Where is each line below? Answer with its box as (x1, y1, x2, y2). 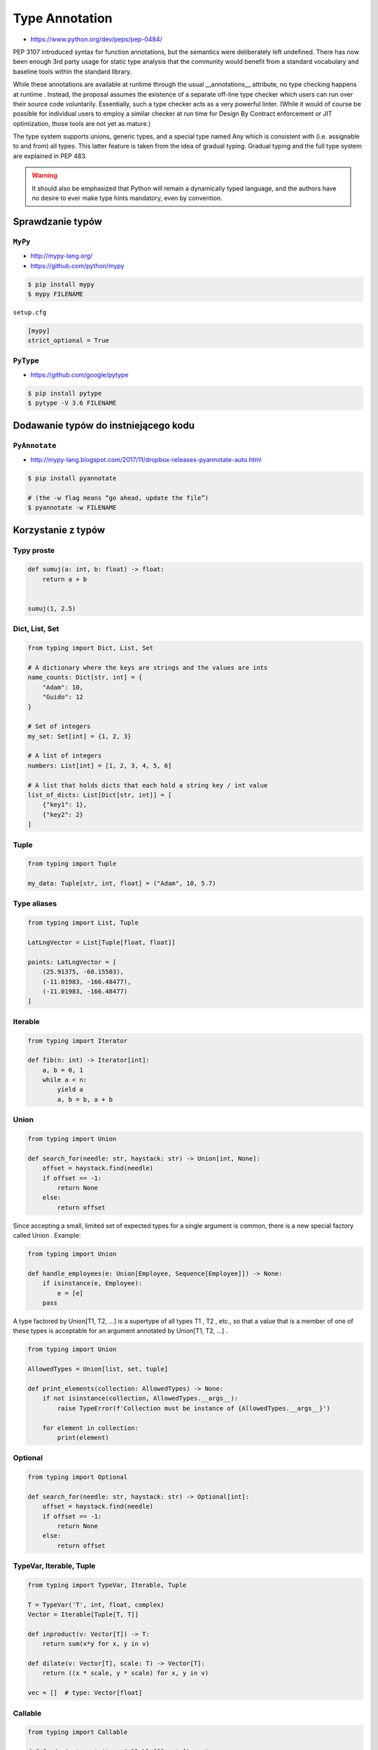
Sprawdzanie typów (13, 216, 103, 227)
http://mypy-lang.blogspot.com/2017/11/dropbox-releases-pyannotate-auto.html (30, 456, 262, 464)
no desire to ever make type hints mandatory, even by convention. (31, 194, 223, 202)
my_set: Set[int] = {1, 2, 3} (27, 732, 132, 740)
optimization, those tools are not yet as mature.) (13, 119, 151, 127)
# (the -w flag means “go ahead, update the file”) (27, 493, 209, 502)
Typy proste (13, 545, 55, 555)
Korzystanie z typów (13, 524, 105, 535)
